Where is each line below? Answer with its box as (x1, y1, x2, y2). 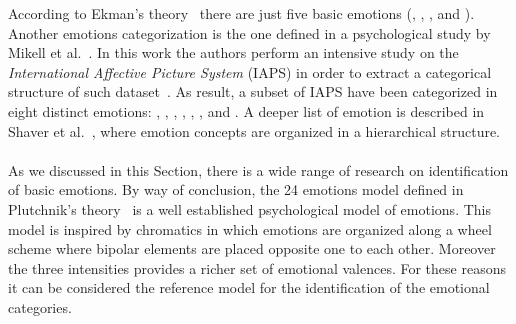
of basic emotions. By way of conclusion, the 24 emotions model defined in (8, 179, 464, 200)
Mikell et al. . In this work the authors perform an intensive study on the (8, 42, 459, 63)
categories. (8, 296, 72, 317)
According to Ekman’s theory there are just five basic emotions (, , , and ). (8, 3, 475, 23)
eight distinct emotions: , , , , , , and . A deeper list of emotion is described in (8, 100, 485, 121)
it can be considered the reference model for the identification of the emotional (8, 277, 490, 298)
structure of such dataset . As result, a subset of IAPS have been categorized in (8, 81, 498, 102)
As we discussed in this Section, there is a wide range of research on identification (8, 159, 509, 180)
